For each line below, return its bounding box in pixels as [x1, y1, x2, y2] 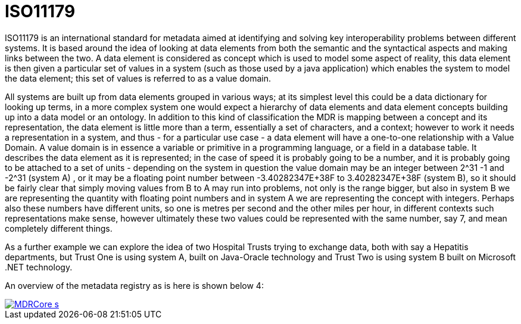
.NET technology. [5, 261, 73, 272]
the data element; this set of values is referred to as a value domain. [5, 73, 272, 83]
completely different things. [5, 223, 113, 233]
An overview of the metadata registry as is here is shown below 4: [5, 280, 264, 291]
